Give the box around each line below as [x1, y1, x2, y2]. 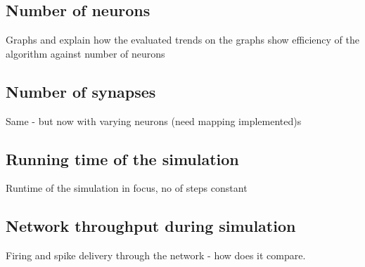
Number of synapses [6, 80, 156, 102]
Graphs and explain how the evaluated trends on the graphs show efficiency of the [6, 32, 359, 47]
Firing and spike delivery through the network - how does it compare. [6, 248, 306, 263]
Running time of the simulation [6, 148, 239, 169]
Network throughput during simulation [6, 215, 296, 237]
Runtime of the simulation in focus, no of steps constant [6, 181, 248, 195]
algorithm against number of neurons [6, 46, 165, 60]
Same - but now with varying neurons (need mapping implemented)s [6, 113, 302, 128]
